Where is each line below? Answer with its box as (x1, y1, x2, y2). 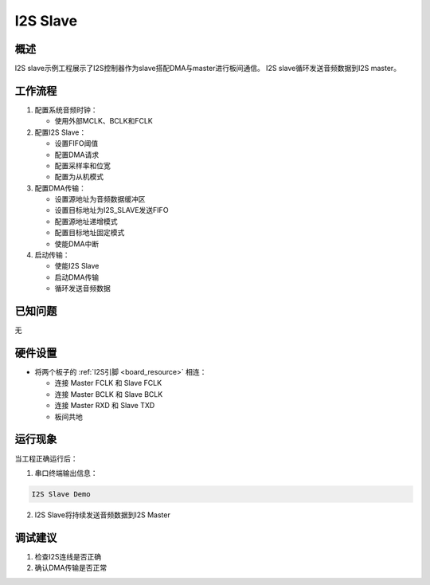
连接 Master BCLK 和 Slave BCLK (54, 389, 163, 399)
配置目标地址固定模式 (54, 228, 125, 238)
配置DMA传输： (34, 183, 87, 193)
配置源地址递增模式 (54, 216, 118, 226)
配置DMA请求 (54, 150, 100, 159)
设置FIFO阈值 (54, 139, 99, 148)
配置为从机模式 (54, 172, 104, 182)
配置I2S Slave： (34, 128, 87, 137)
